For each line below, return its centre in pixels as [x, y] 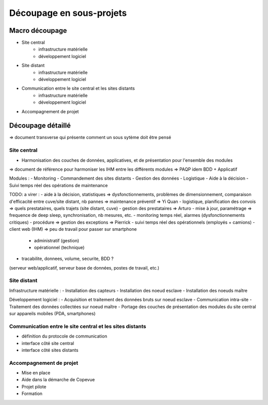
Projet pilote [34, 387]
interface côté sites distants [50, 350]
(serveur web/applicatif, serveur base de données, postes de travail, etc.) [84, 268]
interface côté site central [48, 343]
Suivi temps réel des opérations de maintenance [59, 185]
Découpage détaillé [40, 126]
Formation [32, 394]
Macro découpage [38, 31]
